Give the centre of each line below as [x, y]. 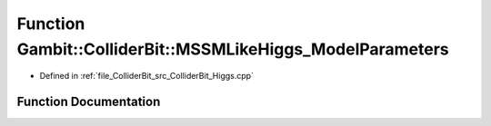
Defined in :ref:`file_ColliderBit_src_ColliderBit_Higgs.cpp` [147, 76]
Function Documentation [89, 102]
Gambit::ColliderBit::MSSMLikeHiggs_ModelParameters [233, 49]
